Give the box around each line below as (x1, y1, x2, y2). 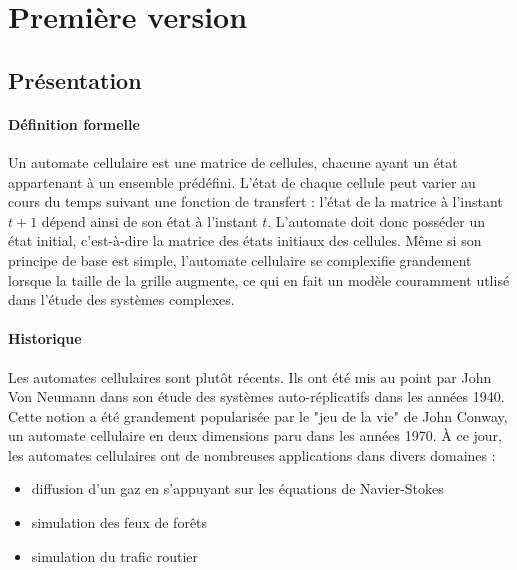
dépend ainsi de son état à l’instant (41, 210, 258, 231)
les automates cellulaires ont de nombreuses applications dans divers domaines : (8, 444, 496, 465)
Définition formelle (8, 113, 140, 134)
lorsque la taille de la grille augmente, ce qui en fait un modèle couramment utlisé (8, 269, 510, 290)
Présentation (8, 64, 142, 95)
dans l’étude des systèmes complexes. (8, 289, 235, 310)
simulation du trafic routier (31, 545, 199, 566)
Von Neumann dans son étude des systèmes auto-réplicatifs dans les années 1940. (8, 386, 505, 407)
